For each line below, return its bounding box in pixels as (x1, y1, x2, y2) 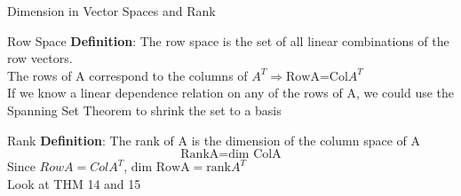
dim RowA (131, 161, 190, 175)
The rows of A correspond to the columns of (7, 66, 248, 84)
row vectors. (7, 49, 73, 67)
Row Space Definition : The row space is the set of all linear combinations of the (7, 31, 449, 50)
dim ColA (228, 148, 282, 161)
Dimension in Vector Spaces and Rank (7, 2, 216, 20)
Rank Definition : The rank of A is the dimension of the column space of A (7, 130, 420, 149)
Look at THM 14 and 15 (7, 174, 141, 192)
